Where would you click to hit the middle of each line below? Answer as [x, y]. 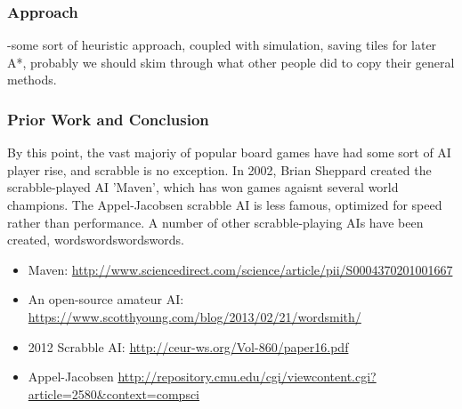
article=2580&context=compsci [114, 393]
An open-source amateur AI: [106, 299]
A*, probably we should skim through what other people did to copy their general [231, 62]
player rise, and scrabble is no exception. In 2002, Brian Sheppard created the [219, 169]
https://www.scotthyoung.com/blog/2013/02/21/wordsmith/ [195, 316]
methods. [32, 80]
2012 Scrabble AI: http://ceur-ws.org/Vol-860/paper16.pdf [188, 346]
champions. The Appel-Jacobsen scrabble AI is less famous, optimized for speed [225, 204]
